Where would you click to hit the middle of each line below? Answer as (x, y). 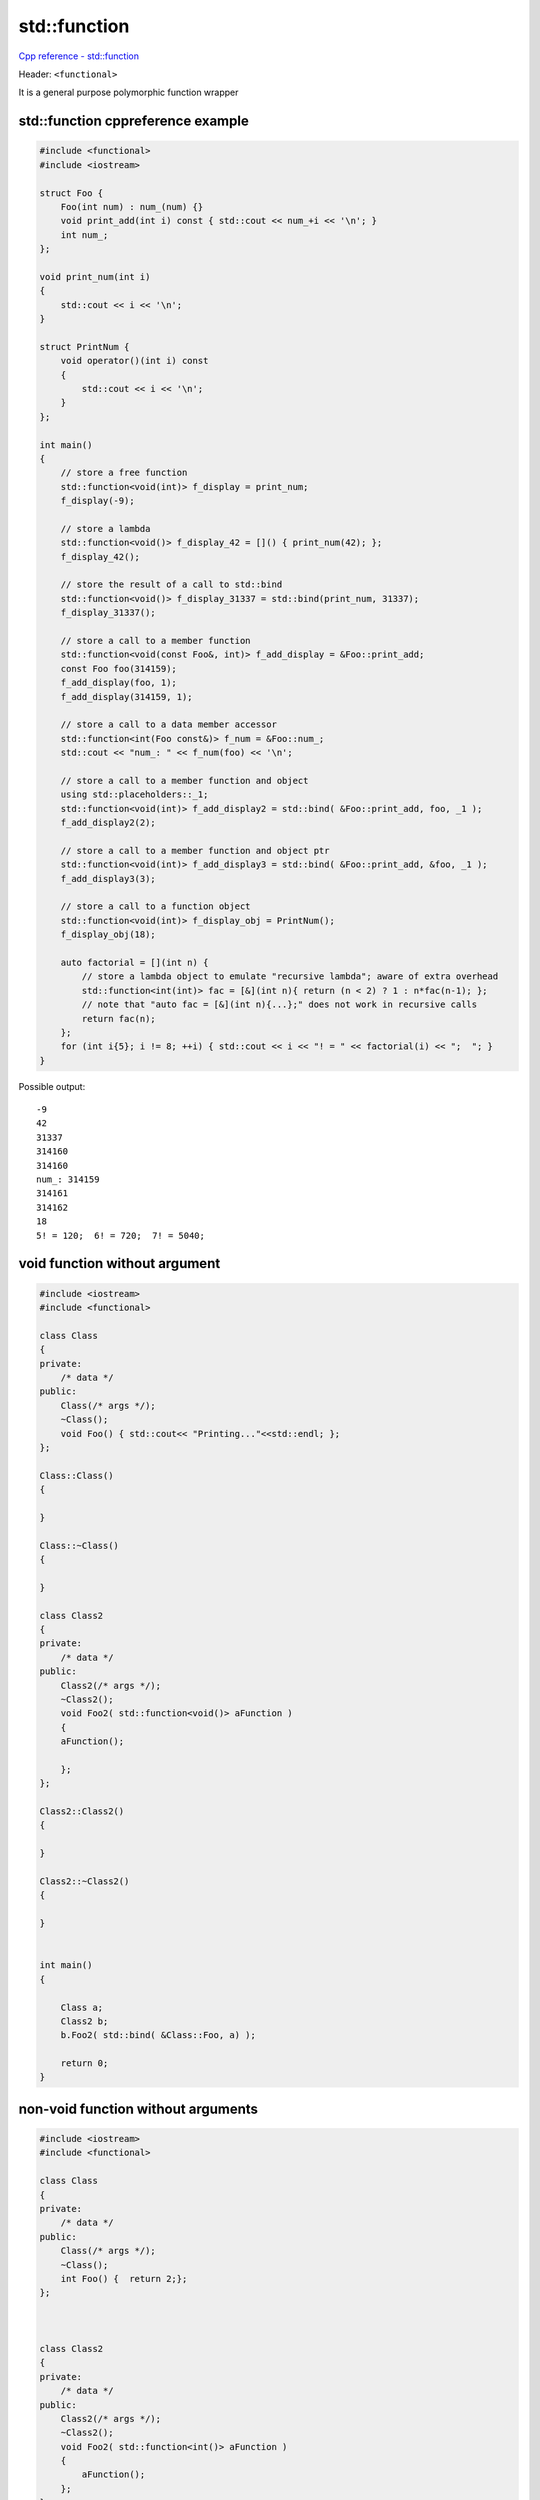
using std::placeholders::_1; (134, 794)
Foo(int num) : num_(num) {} (132, 206)
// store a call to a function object (155, 906)
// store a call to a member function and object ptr (195, 850)
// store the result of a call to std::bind (171, 584)
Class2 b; (84, 2021)
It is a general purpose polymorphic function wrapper (128, 92)
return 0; (84, 2063)
